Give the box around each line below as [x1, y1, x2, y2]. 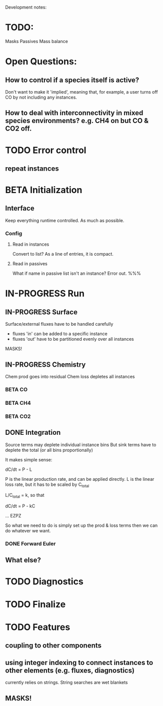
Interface [5, 204, 34, 213]
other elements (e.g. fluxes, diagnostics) [5, 666, 135, 674]
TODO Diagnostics [5, 575, 83, 587]
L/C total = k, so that [5, 492, 44, 499]
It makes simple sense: [5, 456, 52, 462]
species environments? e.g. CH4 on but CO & [5, 117, 149, 125]
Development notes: [5, 5, 47, 10]
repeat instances [5, 164, 59, 173]
